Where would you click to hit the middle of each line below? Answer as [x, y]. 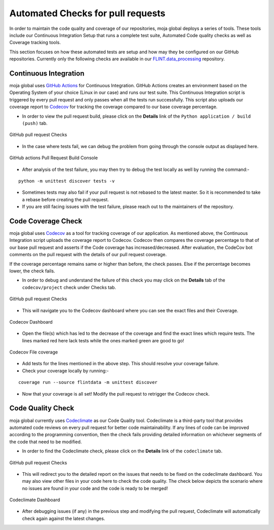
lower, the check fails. [32, 271]
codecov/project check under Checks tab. [69, 287]
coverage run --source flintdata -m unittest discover [88, 382]
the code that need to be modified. [46, 442]
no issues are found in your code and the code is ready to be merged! [95, 488]
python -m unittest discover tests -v [67, 181]
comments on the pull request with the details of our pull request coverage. [88, 255]
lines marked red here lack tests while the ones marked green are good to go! [103, 340]
